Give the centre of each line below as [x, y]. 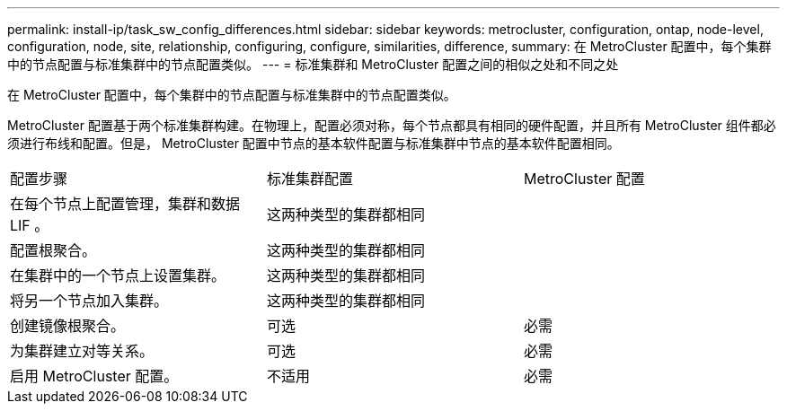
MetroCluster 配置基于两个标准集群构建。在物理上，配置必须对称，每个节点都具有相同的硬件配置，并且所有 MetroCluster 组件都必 [392, 125]
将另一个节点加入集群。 [89, 301]
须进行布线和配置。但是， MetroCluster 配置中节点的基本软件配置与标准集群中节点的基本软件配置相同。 [314, 143]
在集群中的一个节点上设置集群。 [118, 275]
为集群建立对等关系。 [82, 351]
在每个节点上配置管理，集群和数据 [125, 204]
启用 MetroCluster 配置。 [94, 376]
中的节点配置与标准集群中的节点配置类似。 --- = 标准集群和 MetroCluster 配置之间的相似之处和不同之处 [313, 64]
